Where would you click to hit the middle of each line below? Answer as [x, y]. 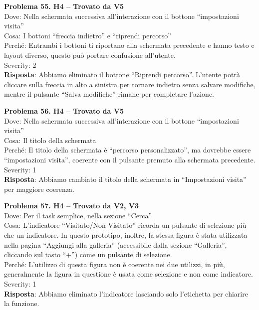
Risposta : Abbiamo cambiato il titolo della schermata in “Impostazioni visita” [125, 179]
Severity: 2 [20, 65]
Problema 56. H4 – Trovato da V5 [64, 110]
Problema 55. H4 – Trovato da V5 [64, 6]
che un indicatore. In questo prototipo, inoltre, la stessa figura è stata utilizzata [126, 235]
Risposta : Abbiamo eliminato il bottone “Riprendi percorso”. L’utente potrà [122, 75]
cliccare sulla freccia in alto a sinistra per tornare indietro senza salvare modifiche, [130, 84]
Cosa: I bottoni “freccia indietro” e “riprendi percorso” [88, 35]
